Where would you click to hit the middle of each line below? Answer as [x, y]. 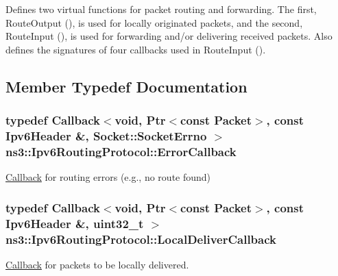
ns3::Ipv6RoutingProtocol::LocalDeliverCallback [141, 239]
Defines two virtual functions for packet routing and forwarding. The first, [161, 9]
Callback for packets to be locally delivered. [97, 264]
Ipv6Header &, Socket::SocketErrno [106, 136]
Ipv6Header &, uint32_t [75, 223]
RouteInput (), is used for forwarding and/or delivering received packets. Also [169, 36]
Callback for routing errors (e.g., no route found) [108, 177]
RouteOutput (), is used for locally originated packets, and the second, [154, 22]
